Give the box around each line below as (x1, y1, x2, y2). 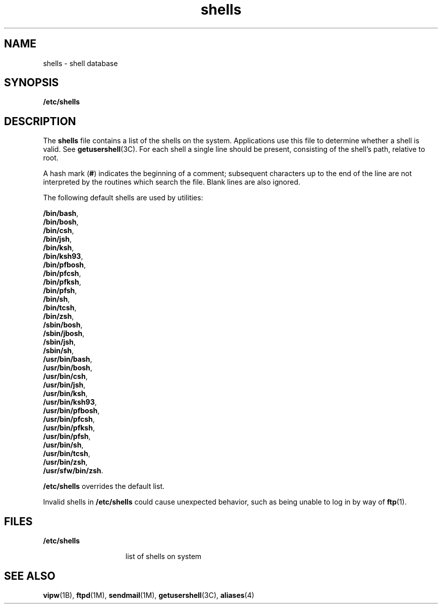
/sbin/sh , (43, 346, 74, 355)
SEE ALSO (4, 569, 56, 582)
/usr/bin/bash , (43, 355, 92, 364)
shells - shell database (43, 59, 118, 68)
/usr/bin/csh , (43, 372, 88, 381)
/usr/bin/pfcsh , (43, 415, 95, 424)
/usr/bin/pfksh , (43, 423, 95, 432)
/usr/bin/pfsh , (43, 432, 91, 441)
